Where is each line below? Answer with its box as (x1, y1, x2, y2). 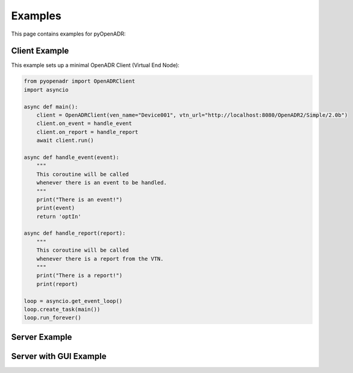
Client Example (11, 46, 69, 56)
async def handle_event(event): (23, 154, 120, 161)
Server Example (11, 332, 72, 342)
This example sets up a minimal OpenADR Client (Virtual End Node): (11, 62, 180, 69)
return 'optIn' (36, 213, 81, 220)
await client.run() (36, 137, 95, 144)
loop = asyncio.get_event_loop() (23, 298, 123, 304)
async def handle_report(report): (23, 230, 126, 237)
